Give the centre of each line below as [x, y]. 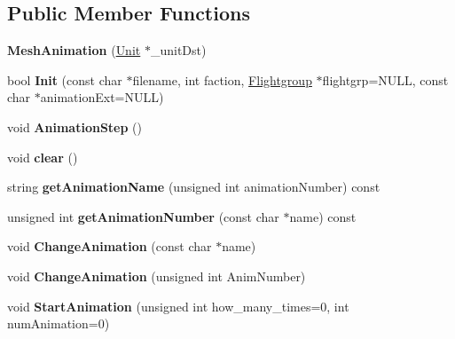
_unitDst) [178, 50]
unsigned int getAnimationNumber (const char [143, 216]
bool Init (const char [65, 79]
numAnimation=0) [59, 323]
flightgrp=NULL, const [385, 79]
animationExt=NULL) [102, 97]
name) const [323, 216]
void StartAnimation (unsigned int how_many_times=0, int [178, 306]
